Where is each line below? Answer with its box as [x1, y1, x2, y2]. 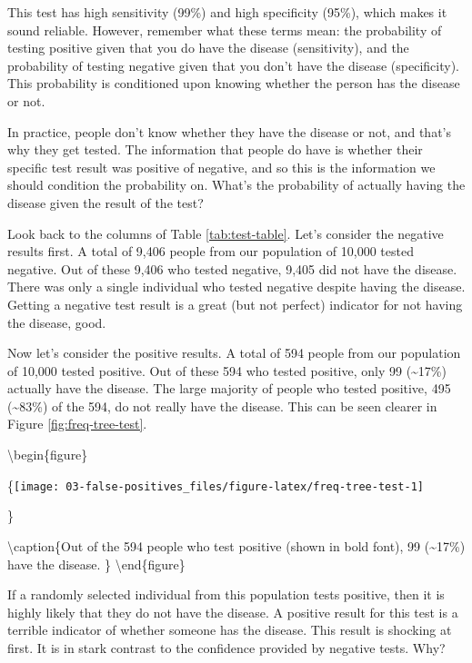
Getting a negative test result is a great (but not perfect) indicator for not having [7, 294, 463, 313]
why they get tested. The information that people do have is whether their [7, 140, 423, 159]
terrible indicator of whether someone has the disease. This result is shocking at [7, 620, 452, 639]
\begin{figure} [7, 445, 88, 464]
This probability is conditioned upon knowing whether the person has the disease [7, 74, 460, 93]
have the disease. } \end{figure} [7, 554, 186, 573]
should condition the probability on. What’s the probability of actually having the [7, 175, 466, 194]
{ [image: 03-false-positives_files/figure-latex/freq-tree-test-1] [7, 475, 425, 494]
